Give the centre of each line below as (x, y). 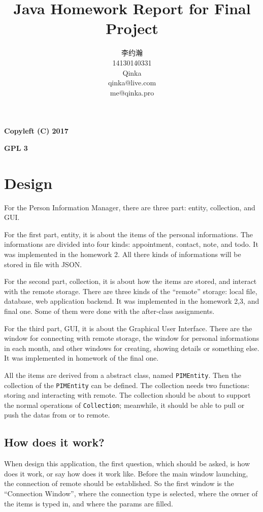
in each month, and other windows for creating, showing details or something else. (132, 348)
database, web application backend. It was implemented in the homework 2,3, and (132, 301)
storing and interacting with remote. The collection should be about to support (127, 395)
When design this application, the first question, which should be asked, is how (127, 463)
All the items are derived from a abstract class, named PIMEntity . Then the (123, 375)
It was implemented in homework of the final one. (81, 358)
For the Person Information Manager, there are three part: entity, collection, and (130, 207)
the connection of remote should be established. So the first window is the (119, 483)
